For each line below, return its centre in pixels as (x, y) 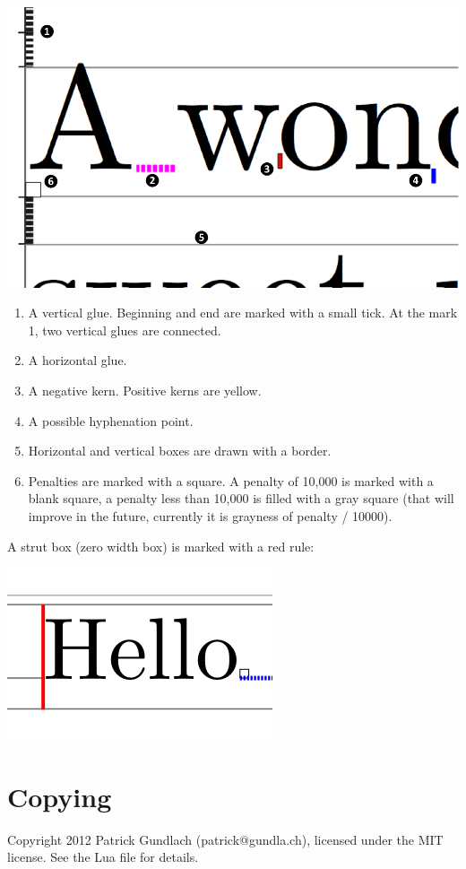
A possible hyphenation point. (111, 420)
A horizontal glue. (78, 360)
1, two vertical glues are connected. (125, 330)
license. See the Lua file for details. (103, 857)
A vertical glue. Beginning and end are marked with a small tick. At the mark (243, 313)
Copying (60, 796)
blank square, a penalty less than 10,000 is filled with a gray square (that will (241, 498)
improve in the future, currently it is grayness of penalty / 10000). (210, 515)
